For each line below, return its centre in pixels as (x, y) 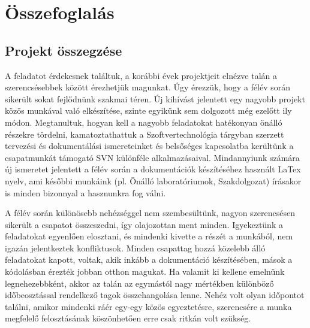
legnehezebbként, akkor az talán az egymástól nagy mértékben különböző (139, 283)
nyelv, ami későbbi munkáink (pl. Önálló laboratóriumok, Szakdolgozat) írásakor (153, 180)
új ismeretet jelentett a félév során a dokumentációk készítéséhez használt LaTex (153, 169)
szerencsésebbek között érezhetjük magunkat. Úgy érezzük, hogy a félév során (148, 87)
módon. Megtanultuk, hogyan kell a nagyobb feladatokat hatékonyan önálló (144, 122)
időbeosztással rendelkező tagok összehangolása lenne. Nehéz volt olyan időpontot (155, 295)
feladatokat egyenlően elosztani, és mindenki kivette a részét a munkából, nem (149, 236)
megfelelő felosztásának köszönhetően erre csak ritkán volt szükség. (128, 318)
